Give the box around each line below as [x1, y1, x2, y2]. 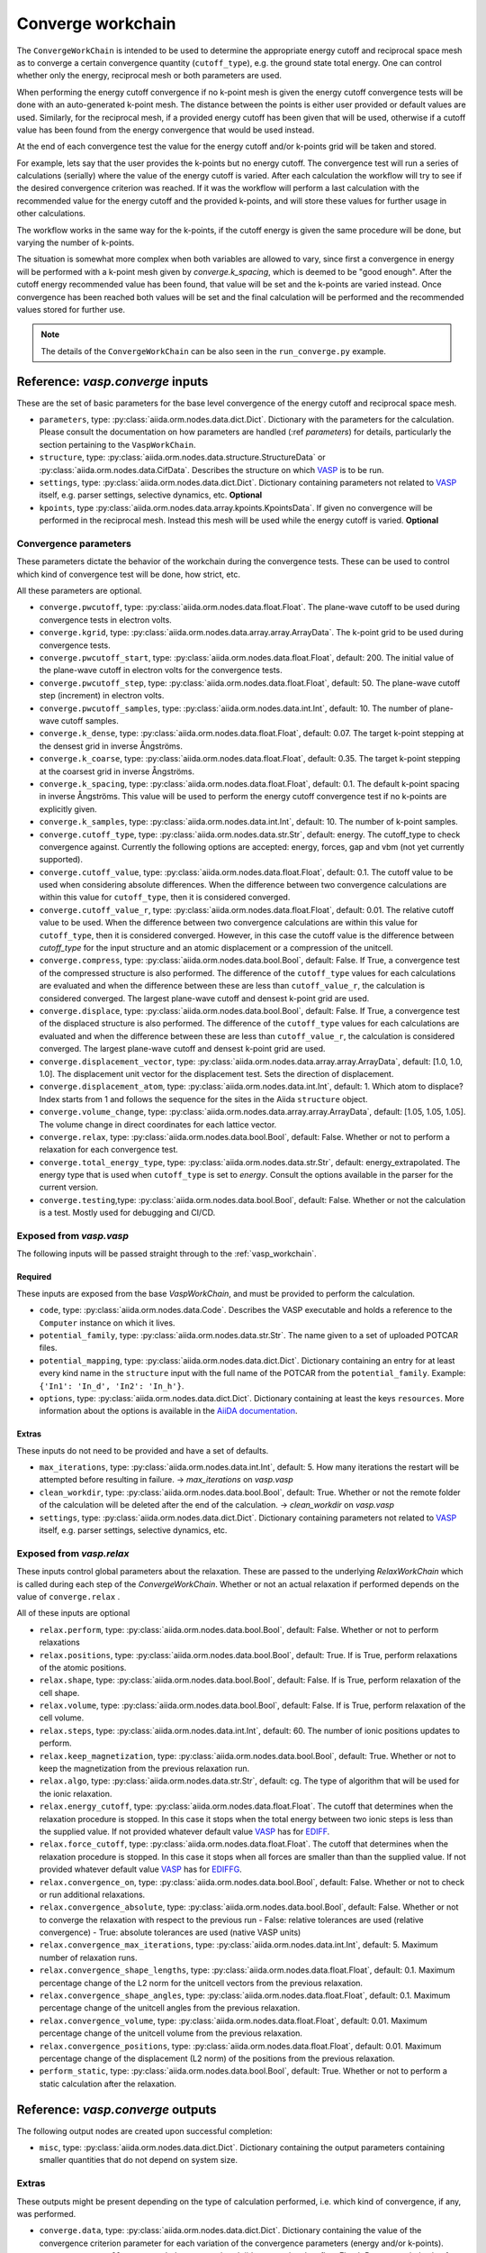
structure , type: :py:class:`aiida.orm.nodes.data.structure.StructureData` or [39, 452, 326, 463]
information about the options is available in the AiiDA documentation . [39, 1406, 298, 1417]
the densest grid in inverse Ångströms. [39, 740, 184, 752]
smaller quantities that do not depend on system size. [39, 2155, 238, 2166]
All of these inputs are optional [16, 1608, 130, 1619]
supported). [39, 854, 84, 865]
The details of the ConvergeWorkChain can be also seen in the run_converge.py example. [40, 345, 386, 356]
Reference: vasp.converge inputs [16, 374, 209, 389]
